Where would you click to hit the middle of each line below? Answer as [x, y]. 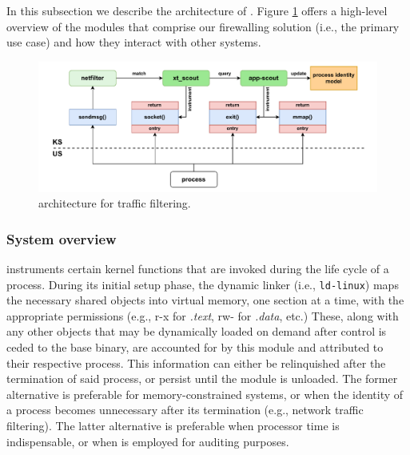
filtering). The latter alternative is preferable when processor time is [173, 425]
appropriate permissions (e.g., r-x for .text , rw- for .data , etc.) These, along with [203, 315]
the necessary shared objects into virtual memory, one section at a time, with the [205, 300]
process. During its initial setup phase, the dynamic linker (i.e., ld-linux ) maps [203, 284]
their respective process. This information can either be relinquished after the [196, 362]
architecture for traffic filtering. [115, 203]
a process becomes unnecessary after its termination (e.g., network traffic [185, 410]
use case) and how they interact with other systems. [134, 42]
